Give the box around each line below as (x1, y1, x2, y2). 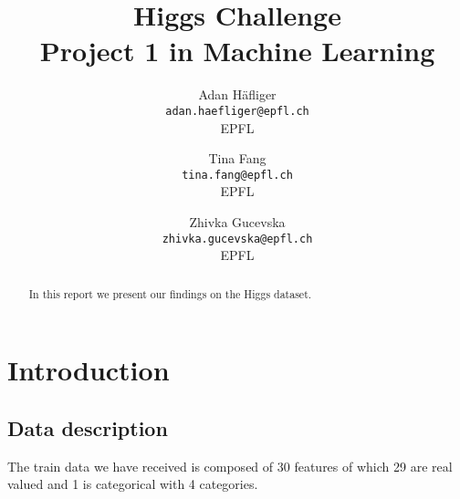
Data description (7, 413, 168, 442)
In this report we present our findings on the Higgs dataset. (28, 286, 312, 301)
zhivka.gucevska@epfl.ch (162, 232, 313, 245)
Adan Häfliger (198, 85, 277, 104)
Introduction (7, 351, 170, 389)
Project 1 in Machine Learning (39, 32, 435, 69)
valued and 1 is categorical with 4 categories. (7, 474, 258, 494)
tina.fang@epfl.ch (182, 168, 293, 182)
